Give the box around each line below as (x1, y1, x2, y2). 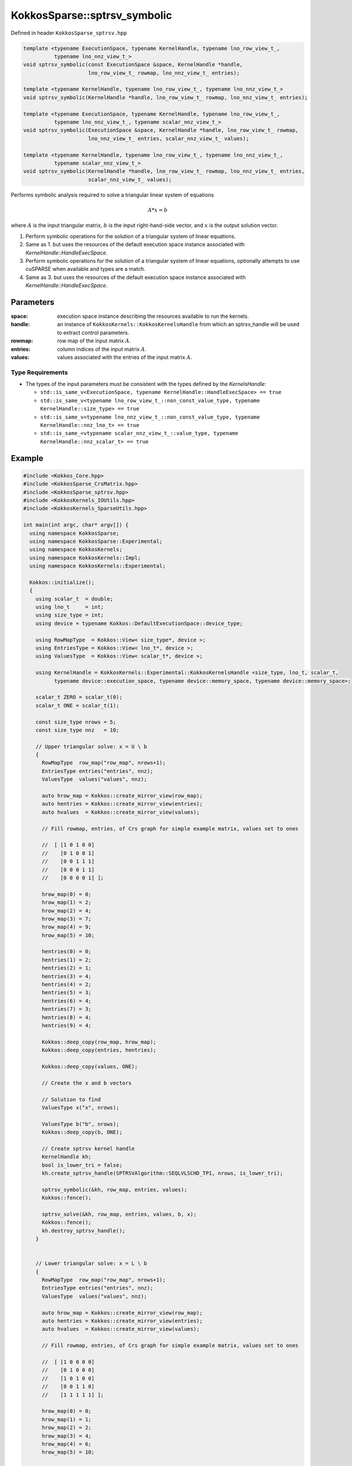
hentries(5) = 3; (42, 989, 92, 996)
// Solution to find (42, 1096, 101, 1102)
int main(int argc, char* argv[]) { (23, 522, 129, 528)
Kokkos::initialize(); (29, 579, 95, 586)
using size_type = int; (35, 612, 104, 619)
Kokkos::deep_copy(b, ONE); (42, 1129, 123, 1136)
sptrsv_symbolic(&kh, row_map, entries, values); (42, 1186, 188, 1193)
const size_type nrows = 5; (35, 718, 117, 725)
